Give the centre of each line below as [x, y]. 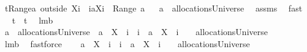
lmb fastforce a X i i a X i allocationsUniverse [127, 43]
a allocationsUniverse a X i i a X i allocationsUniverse [136, 32]
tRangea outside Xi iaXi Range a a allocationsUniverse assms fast [153, 8]
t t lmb [32, 20]
